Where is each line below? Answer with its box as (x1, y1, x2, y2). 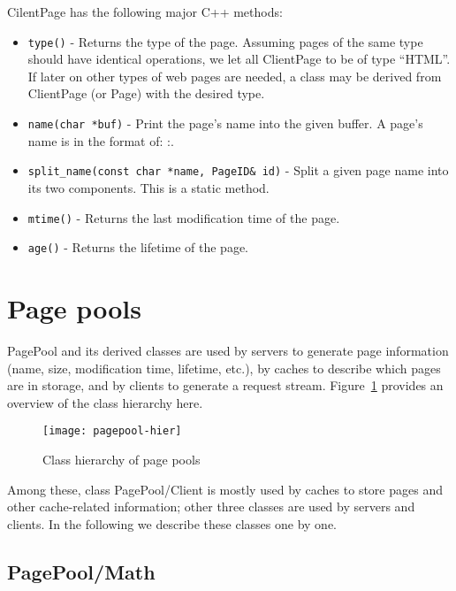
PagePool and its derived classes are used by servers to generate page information (7, 341, 449, 359)
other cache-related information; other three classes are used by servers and (7, 497, 415, 516)
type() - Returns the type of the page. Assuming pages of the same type (27, 32, 423, 50)
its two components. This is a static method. (27, 178, 270, 196)
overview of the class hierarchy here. (7, 393, 203, 411)
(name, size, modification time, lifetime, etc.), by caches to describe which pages (7, 358, 441, 377)
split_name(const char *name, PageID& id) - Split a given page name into (27, 161, 449, 180)
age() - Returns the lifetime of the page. (27, 238, 248, 257)
